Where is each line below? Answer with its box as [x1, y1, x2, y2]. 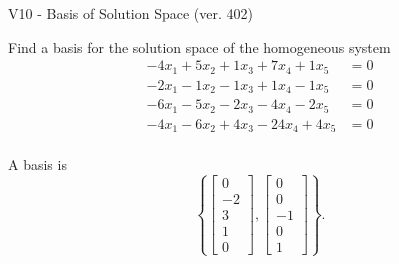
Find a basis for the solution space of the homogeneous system [8, 36, 391, 57]
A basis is [8, 154, 67, 175]
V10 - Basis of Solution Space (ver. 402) [8, 3, 253, 23]
